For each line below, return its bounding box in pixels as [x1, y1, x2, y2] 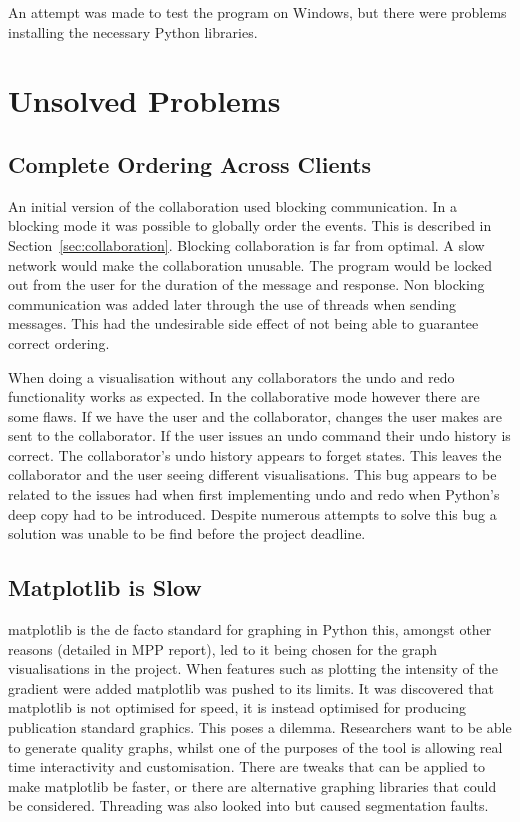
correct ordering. [8, 332, 110, 353]
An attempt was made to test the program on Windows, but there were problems [8, 2, 507, 22]
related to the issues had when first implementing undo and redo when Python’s [8, 484, 500, 505]
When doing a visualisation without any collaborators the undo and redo [8, 366, 455, 387]
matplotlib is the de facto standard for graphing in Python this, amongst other [8, 619, 492, 640]
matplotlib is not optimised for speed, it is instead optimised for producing [8, 697, 466, 718]
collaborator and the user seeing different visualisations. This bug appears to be [8, 464, 497, 485]
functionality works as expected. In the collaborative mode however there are [8, 386, 480, 407]
